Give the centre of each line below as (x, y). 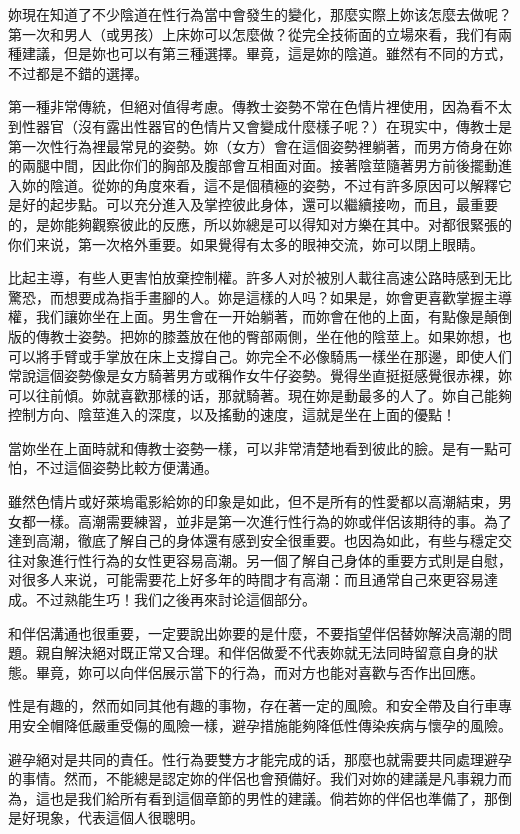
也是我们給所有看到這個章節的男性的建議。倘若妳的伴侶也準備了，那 (273, 797)
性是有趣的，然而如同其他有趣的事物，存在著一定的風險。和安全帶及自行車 (253, 705)
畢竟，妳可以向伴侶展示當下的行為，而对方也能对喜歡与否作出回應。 (259, 671)
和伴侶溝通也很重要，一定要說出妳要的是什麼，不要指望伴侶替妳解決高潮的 (253, 632)
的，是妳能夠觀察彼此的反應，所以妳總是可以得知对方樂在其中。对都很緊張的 (260, 223)
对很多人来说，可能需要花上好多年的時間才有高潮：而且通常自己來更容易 (246, 579)
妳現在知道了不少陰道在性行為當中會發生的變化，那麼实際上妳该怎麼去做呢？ (260, 14)
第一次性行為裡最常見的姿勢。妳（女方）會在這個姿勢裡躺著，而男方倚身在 (253, 145)
